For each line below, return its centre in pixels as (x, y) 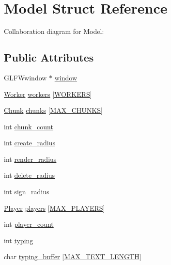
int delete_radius (30, 175)
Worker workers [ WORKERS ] (48, 94)
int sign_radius (27, 192)
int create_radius (30, 143)
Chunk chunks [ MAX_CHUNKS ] (53, 110)
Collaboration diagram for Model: (54, 31)
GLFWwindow (25, 77)
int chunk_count (29, 126)
